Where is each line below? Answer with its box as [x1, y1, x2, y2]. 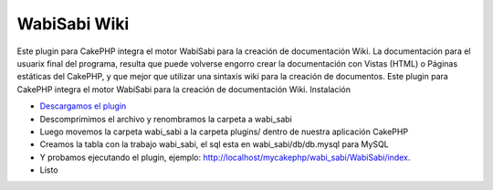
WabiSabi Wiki [16, 14, 130, 34]
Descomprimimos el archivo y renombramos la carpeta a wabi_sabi [39, 113, 292, 124]
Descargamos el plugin [39, 100, 127, 111]
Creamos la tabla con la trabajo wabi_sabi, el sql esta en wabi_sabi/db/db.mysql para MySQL [39, 139, 390, 150]
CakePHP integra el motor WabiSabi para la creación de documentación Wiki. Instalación [16, 83, 351, 95]
